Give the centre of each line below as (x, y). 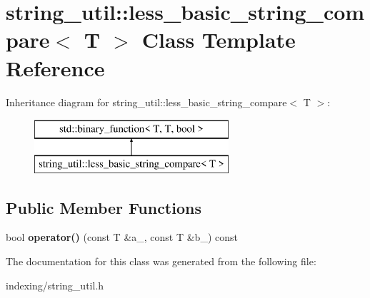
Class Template (219, 40)
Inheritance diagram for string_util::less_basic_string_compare (146, 102)
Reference (55, 67)
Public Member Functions (104, 207)
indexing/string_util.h (55, 285)
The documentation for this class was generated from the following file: (161, 261)
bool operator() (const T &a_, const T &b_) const (122, 237)
